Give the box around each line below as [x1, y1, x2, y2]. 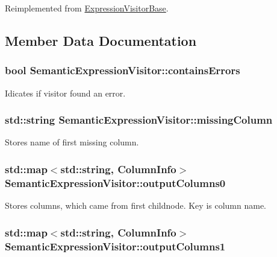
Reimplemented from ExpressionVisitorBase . [5, 2, 169, 14]
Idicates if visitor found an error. [5, 86, 126, 99]
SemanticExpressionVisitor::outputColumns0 [5, 175, 226, 190]
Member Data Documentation [5, 31, 197, 49]
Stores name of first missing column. [5, 136, 139, 148]
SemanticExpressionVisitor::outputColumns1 [5, 238, 226, 253]
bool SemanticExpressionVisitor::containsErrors [5, 63, 240, 78]
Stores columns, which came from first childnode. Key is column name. [5, 199, 267, 212]
